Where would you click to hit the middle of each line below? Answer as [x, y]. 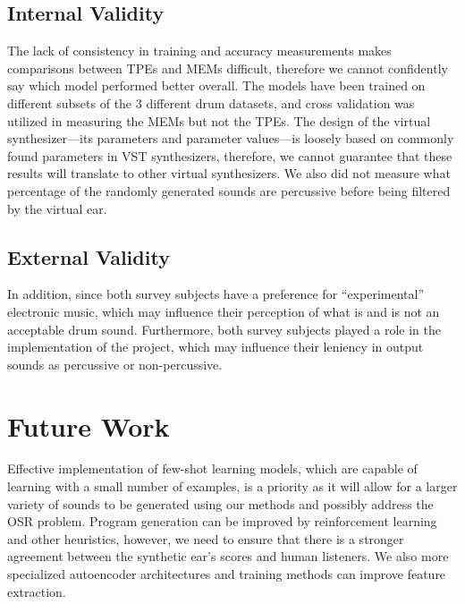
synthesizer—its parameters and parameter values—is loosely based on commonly [231, 138]
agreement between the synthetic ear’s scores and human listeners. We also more [228, 556]
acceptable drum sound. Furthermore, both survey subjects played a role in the [224, 329]
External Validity [89, 256]
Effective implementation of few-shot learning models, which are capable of [212, 468]
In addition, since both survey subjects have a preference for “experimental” [216, 294]
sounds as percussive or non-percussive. [115, 364]
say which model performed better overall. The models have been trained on [216, 85]
